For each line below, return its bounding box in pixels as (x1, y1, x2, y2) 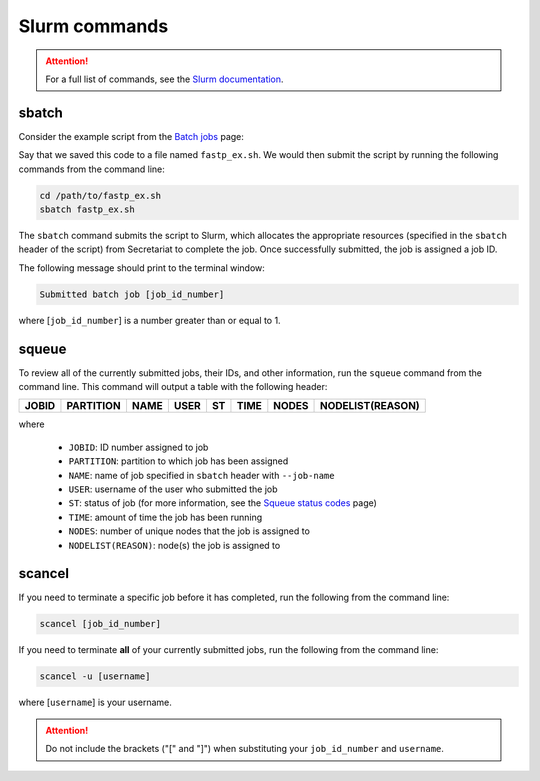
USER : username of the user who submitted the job (68, 483, 278, 495)
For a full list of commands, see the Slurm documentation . (45, 73, 284, 85)
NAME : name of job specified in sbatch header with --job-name (68, 469, 335, 481)
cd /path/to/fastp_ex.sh (39, 190, 162, 201)
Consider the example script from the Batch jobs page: (18, 130, 245, 142)
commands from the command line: (18, 163, 165, 175)
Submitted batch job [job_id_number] (39, 288, 225, 300)
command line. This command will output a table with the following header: (18, 381, 328, 393)
